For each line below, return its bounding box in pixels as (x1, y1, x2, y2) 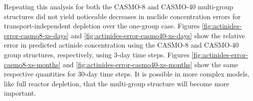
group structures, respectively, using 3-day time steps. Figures (4, 49, 189, 59)
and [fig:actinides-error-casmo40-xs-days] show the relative (70, 30, 245, 40)
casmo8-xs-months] (4, 59, 61, 69)
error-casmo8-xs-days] (4, 30, 69, 40)
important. (4, 88, 36, 98)
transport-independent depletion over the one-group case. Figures (4, 21, 200, 31)
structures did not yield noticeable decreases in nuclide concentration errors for (4, 11, 241, 21)
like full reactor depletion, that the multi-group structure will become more (4, 78, 230, 88)
